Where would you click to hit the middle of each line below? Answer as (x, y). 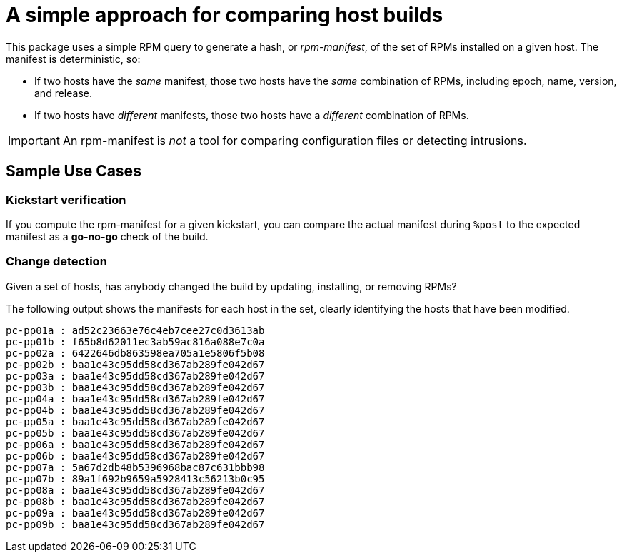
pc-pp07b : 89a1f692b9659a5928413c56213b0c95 (135, 478)
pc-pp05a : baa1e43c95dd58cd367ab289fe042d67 (135, 421)
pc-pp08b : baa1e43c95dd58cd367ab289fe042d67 (135, 501)
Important (34, 140)
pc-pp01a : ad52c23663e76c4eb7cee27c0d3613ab (135, 330)
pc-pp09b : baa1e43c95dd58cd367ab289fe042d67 (135, 524)
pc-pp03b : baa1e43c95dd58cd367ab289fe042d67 (135, 387)
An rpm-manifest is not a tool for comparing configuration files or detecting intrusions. (295, 140)
